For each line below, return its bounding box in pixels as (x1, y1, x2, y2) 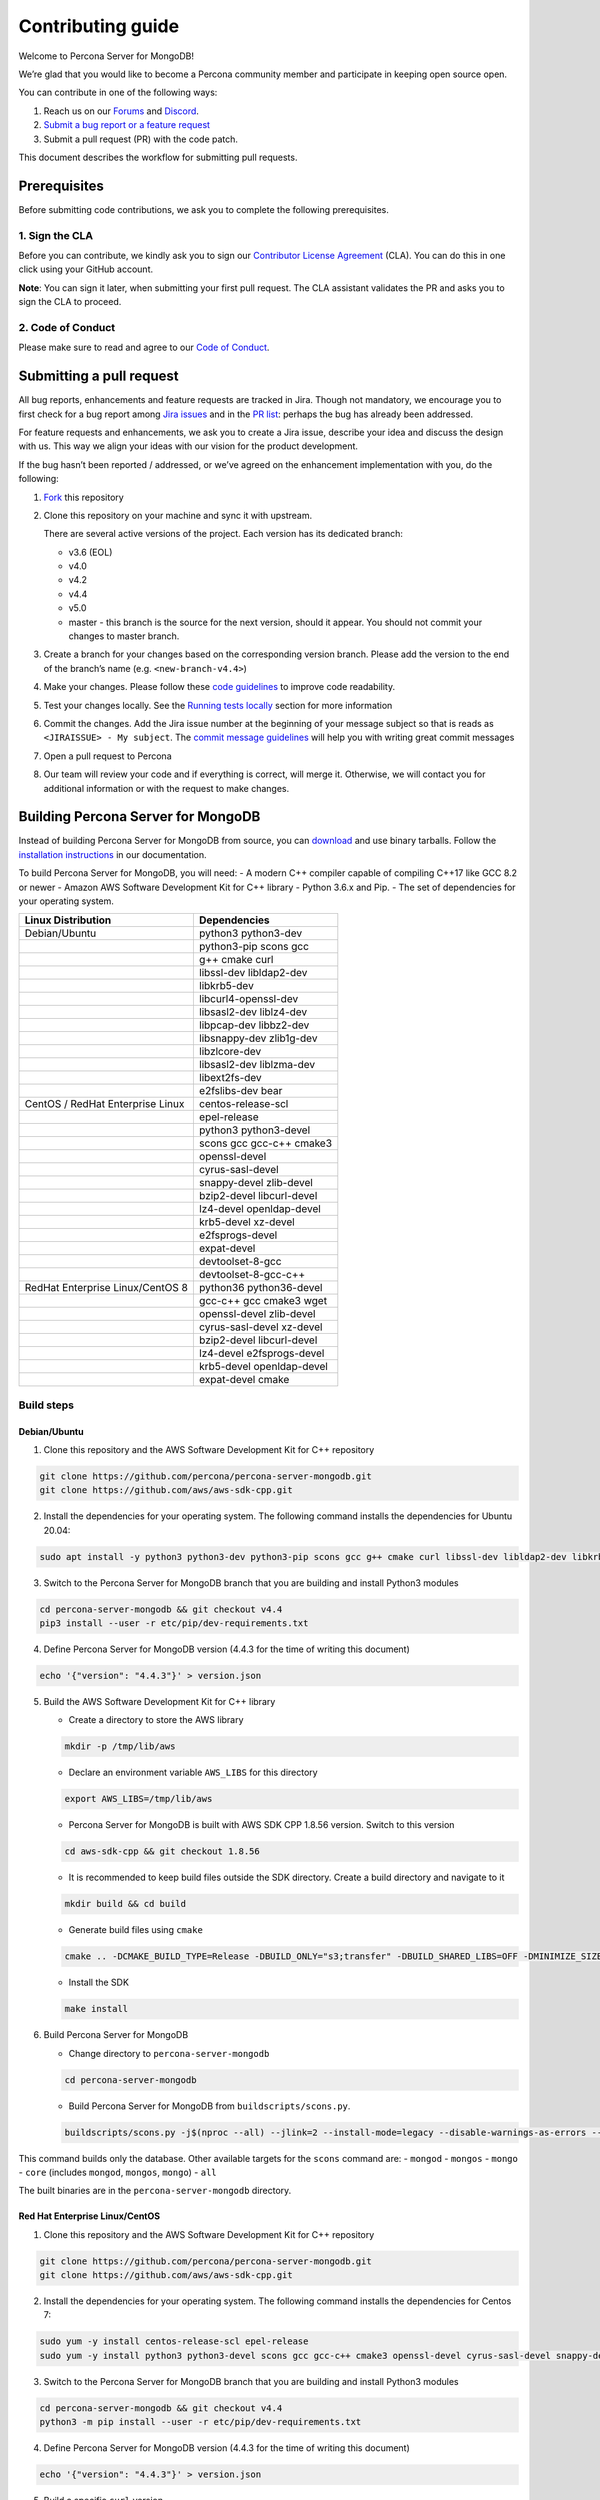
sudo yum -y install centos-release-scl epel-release (39, 2336, 309, 2347)
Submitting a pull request (18, 368, 179, 385)
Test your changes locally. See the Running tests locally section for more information (43, 699, 393, 711)
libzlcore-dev (198, 1045, 262, 1059)
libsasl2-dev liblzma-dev (198, 1058, 315, 1072)
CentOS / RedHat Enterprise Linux (24, 1097, 185, 1111)
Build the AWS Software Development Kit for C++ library (43, 1696, 276, 1707)
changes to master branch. (68, 630, 180, 642)
